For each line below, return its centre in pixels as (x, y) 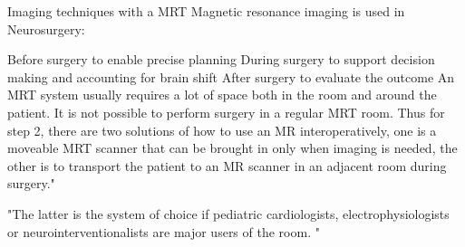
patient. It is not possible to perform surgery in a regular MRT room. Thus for (226, 112)
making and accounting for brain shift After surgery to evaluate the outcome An (231, 76)
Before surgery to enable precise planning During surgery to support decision (221, 59)
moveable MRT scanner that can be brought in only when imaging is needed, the (232, 148)
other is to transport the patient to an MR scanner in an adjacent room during (227, 165)
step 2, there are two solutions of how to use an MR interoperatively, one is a (222, 130)
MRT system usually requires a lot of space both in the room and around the (222, 95)
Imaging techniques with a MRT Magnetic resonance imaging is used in (206, 11)
